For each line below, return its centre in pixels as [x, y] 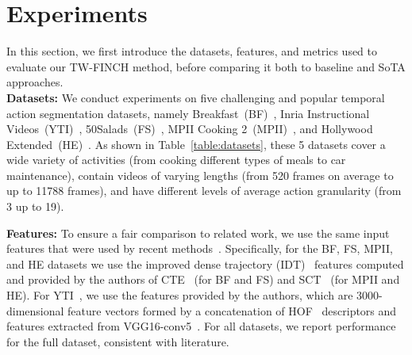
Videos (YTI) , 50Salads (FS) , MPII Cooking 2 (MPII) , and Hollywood [190, 129]
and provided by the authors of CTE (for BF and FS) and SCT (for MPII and [203, 279]
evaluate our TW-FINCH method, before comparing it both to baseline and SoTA [206, 66]
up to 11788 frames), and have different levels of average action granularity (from [204, 191]
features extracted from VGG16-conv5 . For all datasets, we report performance [201, 326]
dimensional [35, 310]
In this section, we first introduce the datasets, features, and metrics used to [192, 51]
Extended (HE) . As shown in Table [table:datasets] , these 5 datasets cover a [196, 144]
